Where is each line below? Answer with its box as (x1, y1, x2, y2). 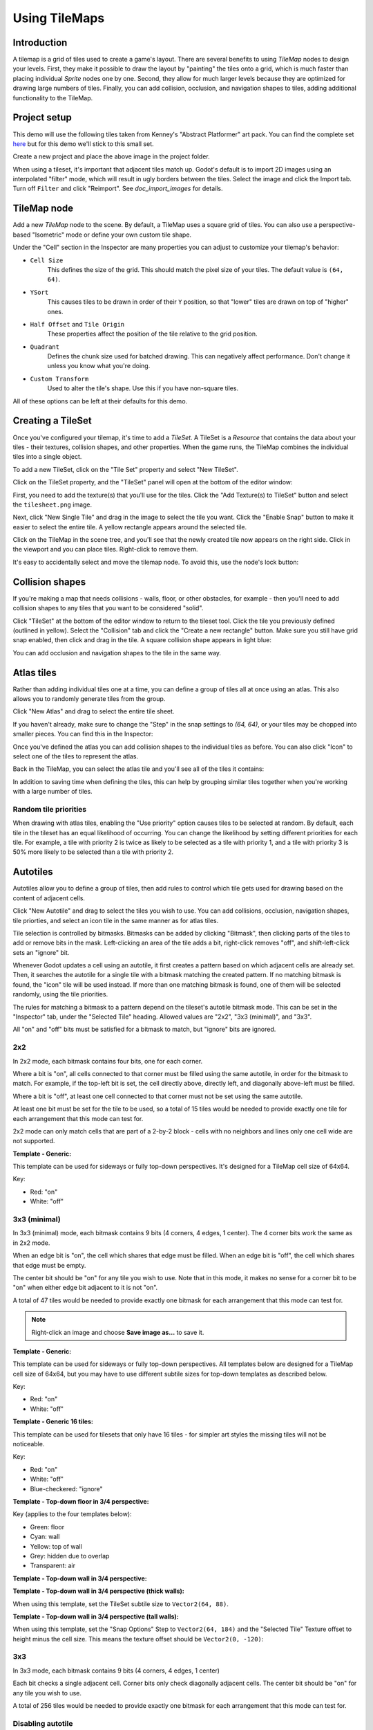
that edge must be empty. (12, 1261, 86, 1269)
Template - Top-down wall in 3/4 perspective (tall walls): (12, 1612, 179, 1621)
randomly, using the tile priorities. (12, 990, 108, 999)
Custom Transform (30, 374, 89, 383)
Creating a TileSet (12, 415, 93, 427)
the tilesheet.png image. (12, 500, 93, 509)
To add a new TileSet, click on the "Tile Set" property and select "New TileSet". (12, 465, 238, 473)
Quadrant (30, 343, 60, 351)
